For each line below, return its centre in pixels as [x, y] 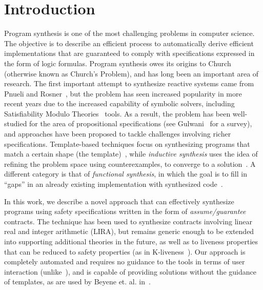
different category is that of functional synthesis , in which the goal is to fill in [126, 174]
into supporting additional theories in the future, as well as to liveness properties [131, 241]
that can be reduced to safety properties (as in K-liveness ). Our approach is [125, 251]
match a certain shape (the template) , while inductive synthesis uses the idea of [131, 154]
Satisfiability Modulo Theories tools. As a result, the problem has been [117, 113]
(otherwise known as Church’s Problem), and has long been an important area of [131, 73]
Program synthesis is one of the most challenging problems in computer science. [129, 33]
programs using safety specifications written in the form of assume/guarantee [125, 211]
